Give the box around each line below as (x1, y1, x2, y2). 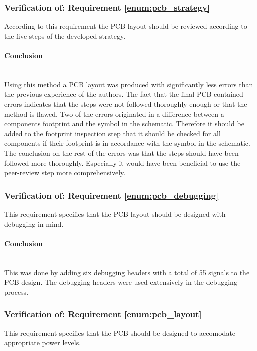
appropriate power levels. (4, 337, 81, 348)
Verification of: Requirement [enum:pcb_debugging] (4, 189, 219, 201)
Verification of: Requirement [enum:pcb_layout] (4, 308, 202, 320)
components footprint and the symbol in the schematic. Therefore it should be (4, 118, 244, 129)
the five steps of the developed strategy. (4, 30, 126, 41)
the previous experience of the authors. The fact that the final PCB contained (4, 89, 243, 99)
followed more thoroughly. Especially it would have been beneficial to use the (4, 157, 241, 168)
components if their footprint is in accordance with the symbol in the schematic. (4, 138, 250, 148)
